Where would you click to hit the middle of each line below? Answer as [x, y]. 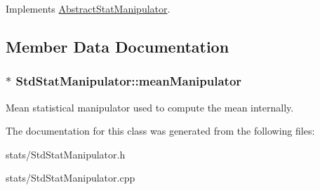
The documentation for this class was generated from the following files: [160, 131]
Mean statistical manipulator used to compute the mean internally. [150, 107]
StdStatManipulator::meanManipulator [129, 81]
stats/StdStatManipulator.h [66, 154]
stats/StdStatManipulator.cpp [71, 178]
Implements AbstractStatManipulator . [88, 8]
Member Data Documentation [118, 46]
